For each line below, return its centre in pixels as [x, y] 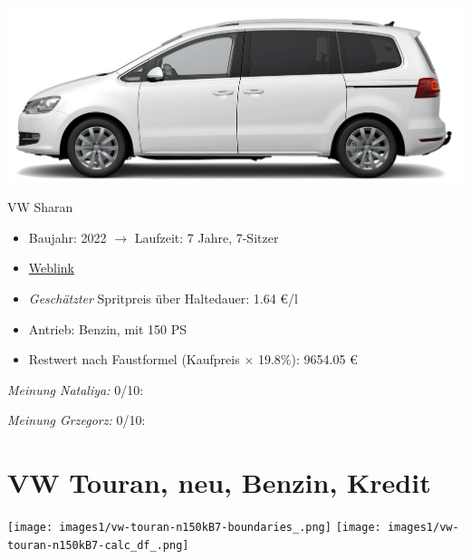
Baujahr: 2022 [67, 237]
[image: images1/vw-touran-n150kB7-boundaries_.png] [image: [194, 528]
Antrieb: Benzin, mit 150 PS [108, 328]
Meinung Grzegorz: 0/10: [77, 420]
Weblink [51, 268]
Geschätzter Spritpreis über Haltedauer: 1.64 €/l [163, 298]
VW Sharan [40, 207]
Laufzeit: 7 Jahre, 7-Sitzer [207, 237]
